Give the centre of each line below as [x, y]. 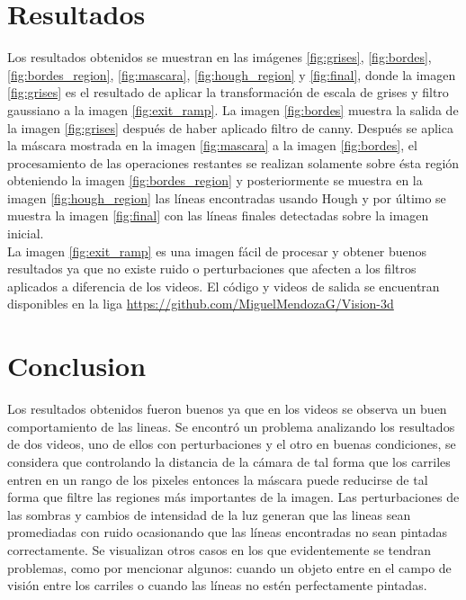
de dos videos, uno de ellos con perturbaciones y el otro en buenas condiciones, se [232, 444]
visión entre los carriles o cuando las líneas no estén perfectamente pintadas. [217, 585]
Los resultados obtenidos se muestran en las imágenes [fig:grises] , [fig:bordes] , [220, 57]
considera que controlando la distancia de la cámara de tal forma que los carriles [229, 461]
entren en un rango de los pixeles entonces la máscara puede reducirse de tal [218, 479]
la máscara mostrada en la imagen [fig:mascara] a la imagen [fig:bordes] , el [212, 145]
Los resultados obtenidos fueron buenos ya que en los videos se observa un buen [227, 409]
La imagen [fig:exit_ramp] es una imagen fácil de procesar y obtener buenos [217, 251]
